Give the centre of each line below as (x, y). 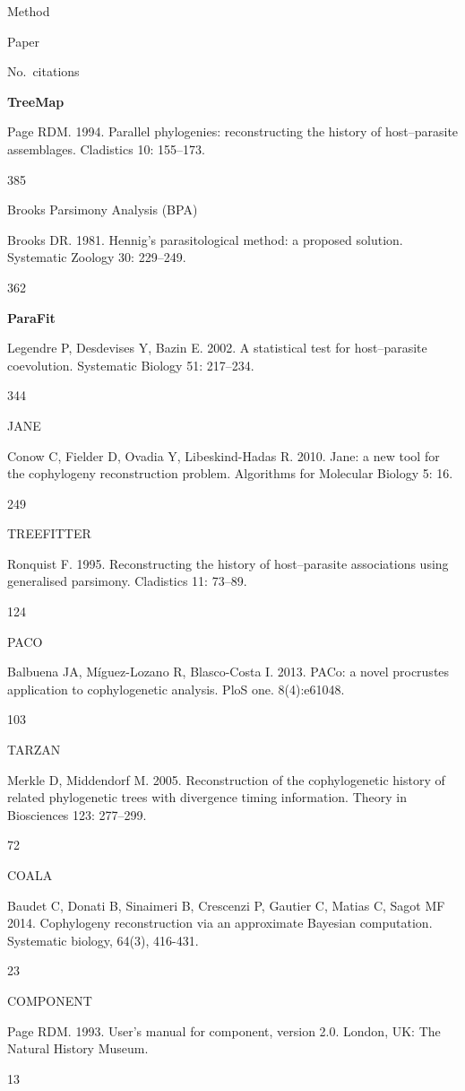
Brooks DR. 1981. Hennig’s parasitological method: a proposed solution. (205, 239)
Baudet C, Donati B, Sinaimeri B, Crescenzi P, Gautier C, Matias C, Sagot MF (226, 905)
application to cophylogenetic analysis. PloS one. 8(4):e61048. (176, 689)
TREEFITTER (49, 533)
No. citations (43, 71)
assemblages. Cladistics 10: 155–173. (106, 148)
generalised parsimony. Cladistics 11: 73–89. (127, 581)
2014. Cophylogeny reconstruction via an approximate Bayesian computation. (220, 923)
